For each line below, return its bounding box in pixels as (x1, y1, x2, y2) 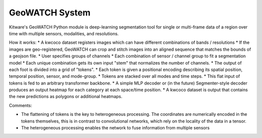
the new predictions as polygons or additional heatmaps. (9, 94, 122, 99)
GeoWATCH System (9, 7, 91, 18)
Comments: (9, 102, 33, 108)
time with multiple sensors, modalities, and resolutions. (9, 30, 119, 36)
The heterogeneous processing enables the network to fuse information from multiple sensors (21, 125, 210, 131)
